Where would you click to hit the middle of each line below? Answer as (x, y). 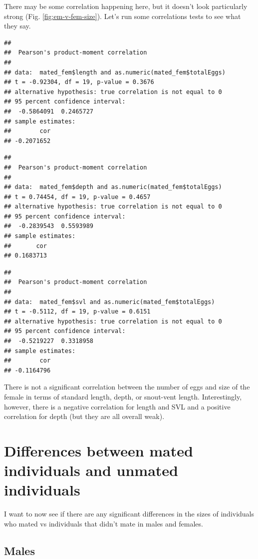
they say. (17, 26)
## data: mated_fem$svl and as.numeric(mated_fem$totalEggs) (110, 302)
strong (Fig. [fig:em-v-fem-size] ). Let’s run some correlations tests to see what (123, 16)
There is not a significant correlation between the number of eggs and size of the (127, 387)
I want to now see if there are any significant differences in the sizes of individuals (129, 514)
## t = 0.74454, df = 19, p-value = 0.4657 (77, 197)
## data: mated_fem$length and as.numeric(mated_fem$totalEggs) (115, 72)
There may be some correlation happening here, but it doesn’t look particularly (126, 6)
